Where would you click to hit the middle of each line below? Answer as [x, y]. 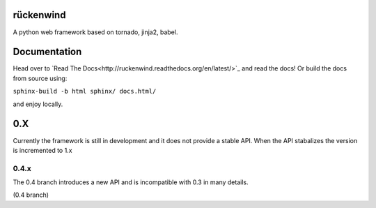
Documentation [47, 52]
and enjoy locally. [38, 104]
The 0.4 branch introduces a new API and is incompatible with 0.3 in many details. [131, 182]
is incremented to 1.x [42, 150]
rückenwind [39, 15]
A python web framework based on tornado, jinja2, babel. [95, 32]
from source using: [40, 78]
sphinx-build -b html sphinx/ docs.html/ [85, 91]
